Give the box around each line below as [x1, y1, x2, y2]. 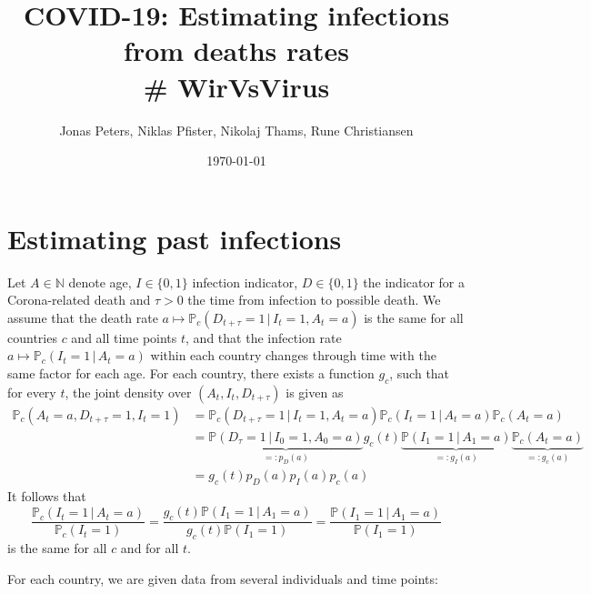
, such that [389, 364, 450, 382]
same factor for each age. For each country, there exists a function [7, 364, 375, 382]
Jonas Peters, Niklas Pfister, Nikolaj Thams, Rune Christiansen [59, 120, 414, 139]
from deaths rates [124, 32, 349, 69]
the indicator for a [363, 272, 466, 291]
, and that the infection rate [185, 327, 342, 347]
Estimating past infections [7, 219, 342, 257]
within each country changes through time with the [150, 346, 436, 365]
